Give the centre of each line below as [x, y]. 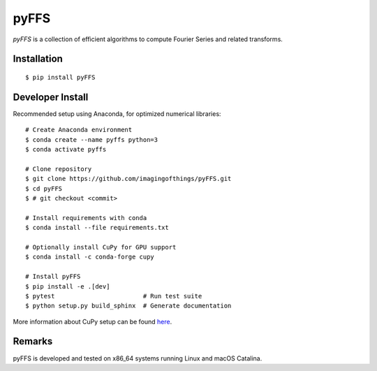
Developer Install [51, 97]
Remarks [33, 341]
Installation [38, 59]
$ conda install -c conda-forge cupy [90, 257]
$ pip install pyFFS [60, 77]
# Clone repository [59, 169]
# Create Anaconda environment [79, 130]
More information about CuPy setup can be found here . [93, 321]
